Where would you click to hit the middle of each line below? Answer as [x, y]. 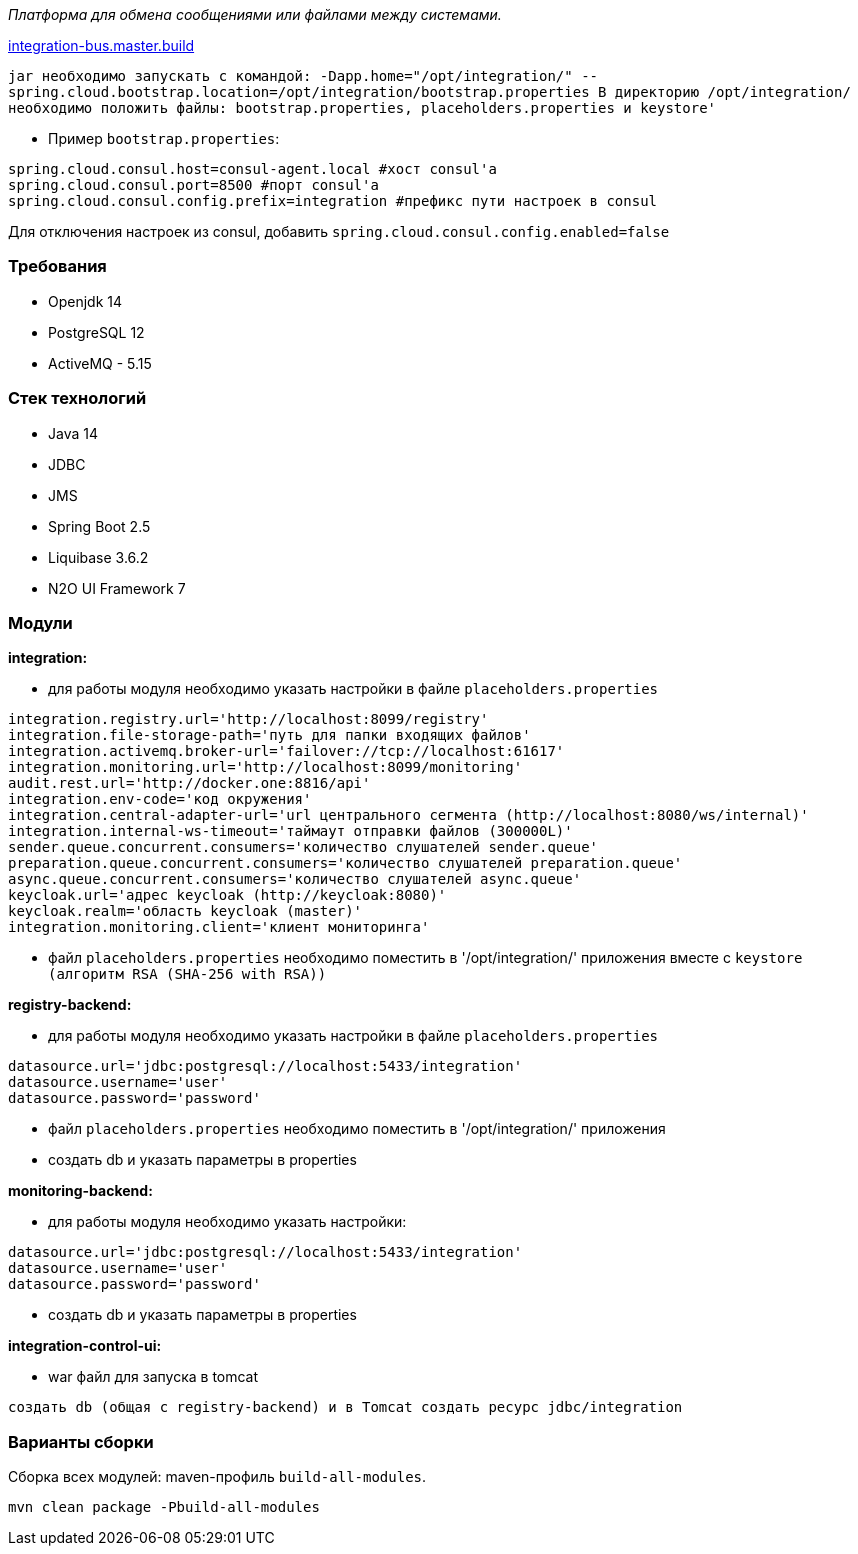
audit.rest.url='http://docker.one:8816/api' [189, 783]
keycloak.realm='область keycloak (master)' [185, 911]
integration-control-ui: [85, 1346]
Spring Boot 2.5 [99, 526]
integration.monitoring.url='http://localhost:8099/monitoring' [265, 767]
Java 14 [73, 433]
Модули [40, 622]
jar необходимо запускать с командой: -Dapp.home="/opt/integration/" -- [303, 76]
